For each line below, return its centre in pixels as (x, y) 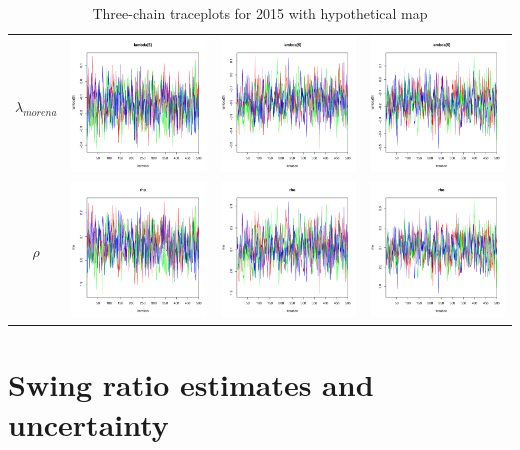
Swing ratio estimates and (191, 384)
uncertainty (88, 423)
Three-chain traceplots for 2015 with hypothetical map (260, 13)
